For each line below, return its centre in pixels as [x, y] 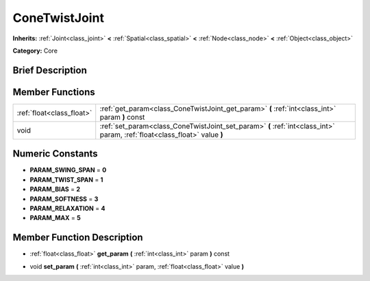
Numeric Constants [56, 154]
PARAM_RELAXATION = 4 [67, 208]
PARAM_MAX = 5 [56, 218]
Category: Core [35, 51]
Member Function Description [78, 238]
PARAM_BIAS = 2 [55, 189]
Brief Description [50, 70]
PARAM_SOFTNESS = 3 [64, 199]
